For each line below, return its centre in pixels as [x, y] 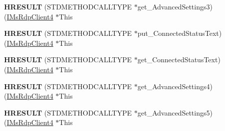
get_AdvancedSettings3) [175, 6]
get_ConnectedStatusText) [179, 60]
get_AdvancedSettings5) [175, 112]
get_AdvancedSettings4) [175, 86]
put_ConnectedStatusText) [180, 33]
